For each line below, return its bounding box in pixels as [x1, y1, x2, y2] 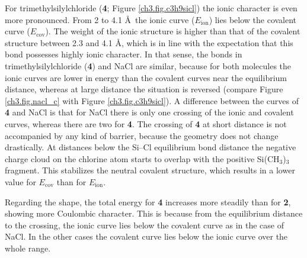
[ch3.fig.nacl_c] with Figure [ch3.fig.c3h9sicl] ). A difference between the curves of [5, 94, 299, 107]
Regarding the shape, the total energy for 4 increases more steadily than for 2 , [5, 195, 291, 208]
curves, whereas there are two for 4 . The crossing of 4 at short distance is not [5, 117, 287, 130]
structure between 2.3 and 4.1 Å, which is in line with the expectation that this [5, 36, 293, 49]
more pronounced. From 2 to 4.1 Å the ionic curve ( [5, 13, 195, 25]
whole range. [5, 241, 51, 254]
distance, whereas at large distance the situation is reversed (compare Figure [5, 83, 283, 95]
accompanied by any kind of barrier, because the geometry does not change [5, 129, 279, 141]
